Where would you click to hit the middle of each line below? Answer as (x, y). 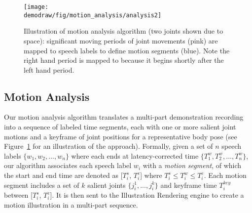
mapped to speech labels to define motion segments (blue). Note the (127, 50)
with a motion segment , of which (192, 165)
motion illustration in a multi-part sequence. (71, 205)
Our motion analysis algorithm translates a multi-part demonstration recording (124, 117)
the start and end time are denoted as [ (63, 175)
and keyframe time (189, 185)
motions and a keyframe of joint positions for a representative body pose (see (121, 136)
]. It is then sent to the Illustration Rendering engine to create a (147, 195)
